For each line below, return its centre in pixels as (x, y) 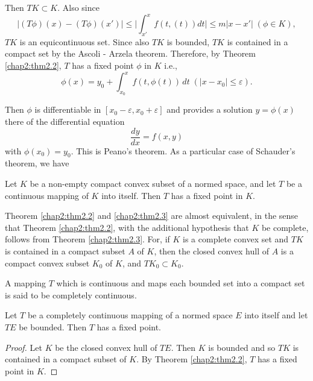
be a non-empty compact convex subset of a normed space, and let (153, 184)
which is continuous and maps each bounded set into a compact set (181, 283)
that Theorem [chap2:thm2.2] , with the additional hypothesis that (127, 227)
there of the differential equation (65, 121)
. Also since (78, 7)
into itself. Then (131, 195)
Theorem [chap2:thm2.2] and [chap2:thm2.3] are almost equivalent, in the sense (152, 216)
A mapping (26, 283)
